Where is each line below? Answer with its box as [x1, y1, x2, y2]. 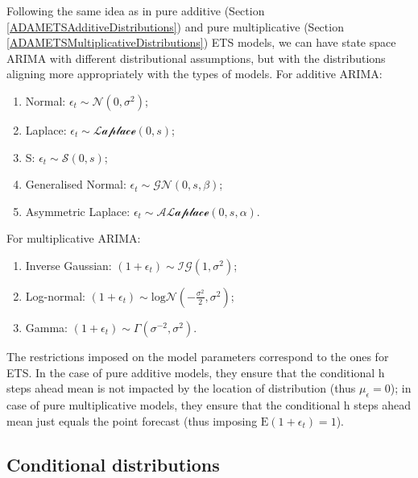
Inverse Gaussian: [25, 256, 112, 273]
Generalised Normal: [25, 176, 126, 193]
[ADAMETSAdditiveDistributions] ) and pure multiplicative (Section [6, 18, 344, 35]
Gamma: [25, 318, 68, 335]
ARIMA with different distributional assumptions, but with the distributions [6, 49, 386, 66]
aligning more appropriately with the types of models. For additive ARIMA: [6, 65, 383, 82]
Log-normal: [25, 287, 85, 304]
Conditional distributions [6, 451, 220, 476]
